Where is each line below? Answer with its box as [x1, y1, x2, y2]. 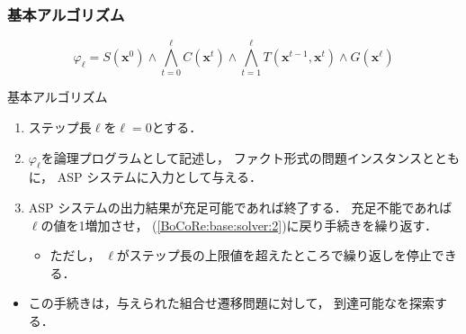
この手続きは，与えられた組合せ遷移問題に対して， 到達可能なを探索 [28, 293, 435, 312]
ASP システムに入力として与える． [57, 167, 262, 186]
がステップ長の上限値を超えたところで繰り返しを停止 [116, 246, 432, 265]
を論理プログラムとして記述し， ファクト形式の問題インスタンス [40, 148, 423, 167]
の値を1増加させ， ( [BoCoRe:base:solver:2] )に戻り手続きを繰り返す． [40, 215, 438, 234]
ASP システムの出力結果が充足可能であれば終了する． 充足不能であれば [28, 197, 453, 216]
